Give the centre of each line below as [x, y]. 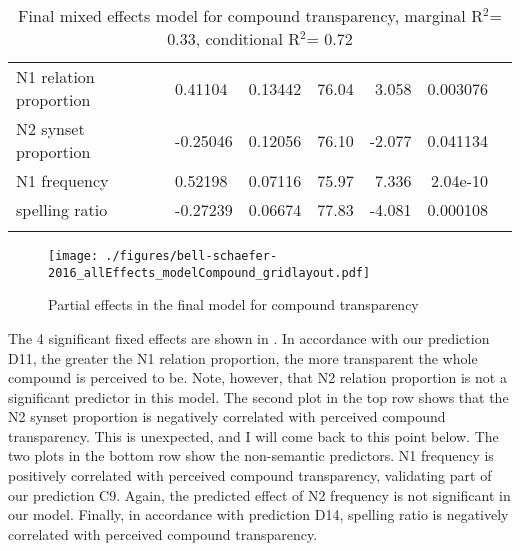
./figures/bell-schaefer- [191, 256]
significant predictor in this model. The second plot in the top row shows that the [258, 396]
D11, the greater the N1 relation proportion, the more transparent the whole [243, 357]
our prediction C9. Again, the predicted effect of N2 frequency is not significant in [259, 494]
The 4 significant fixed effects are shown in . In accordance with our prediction [249, 337]
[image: [73, 256]
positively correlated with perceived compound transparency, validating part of [250, 475]
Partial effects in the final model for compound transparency [233, 304]
